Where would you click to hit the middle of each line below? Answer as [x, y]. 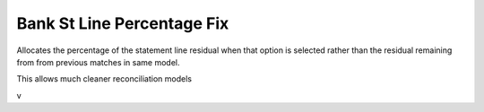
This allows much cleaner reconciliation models [104, 79]
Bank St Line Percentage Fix [123, 23]
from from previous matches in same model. [98, 62]
